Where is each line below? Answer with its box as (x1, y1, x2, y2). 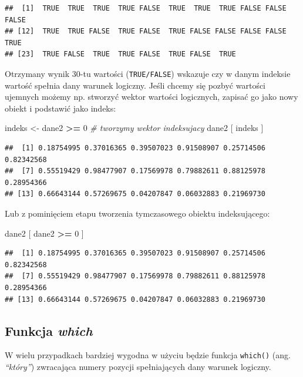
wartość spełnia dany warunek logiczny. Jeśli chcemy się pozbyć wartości (5, 79, 266, 91)
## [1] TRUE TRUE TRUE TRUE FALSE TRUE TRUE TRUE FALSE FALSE (5, 4, 287, 12)
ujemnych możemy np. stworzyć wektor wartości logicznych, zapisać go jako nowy (5, 90, 298, 103)
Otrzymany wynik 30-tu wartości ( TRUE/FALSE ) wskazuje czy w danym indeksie (5, 67, 291, 79)
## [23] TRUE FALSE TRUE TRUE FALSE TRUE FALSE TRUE (5, 50, 236, 59)
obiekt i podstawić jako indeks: (5, 102, 116, 114)
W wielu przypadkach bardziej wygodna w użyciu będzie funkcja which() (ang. (5, 349, 291, 361)
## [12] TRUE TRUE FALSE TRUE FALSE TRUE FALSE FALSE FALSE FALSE (5, 27, 287, 36)
